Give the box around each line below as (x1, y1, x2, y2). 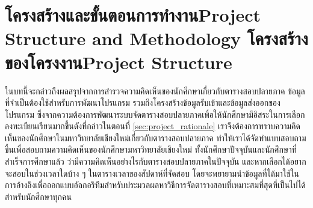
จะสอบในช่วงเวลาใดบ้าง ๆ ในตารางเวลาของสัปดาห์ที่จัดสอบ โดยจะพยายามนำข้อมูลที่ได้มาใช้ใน (5, 167, 299, 179)
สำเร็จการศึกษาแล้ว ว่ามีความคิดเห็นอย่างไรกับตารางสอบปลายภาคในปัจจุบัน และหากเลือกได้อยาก (5, 155, 306, 168)
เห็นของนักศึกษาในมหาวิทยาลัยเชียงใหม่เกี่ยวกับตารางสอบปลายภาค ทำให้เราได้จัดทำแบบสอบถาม (5, 131, 306, 144)
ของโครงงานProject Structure (5, 49, 232, 74)
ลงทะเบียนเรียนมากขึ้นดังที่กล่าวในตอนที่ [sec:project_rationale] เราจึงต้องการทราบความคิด (5, 120, 300, 132)
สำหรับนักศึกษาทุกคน (5, 190, 72, 203)
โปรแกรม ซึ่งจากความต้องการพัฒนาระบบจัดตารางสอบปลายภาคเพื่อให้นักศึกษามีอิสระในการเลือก (5, 108, 305, 120)
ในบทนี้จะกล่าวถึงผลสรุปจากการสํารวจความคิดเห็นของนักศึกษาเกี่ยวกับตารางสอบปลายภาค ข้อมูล (5, 84, 305, 97)
